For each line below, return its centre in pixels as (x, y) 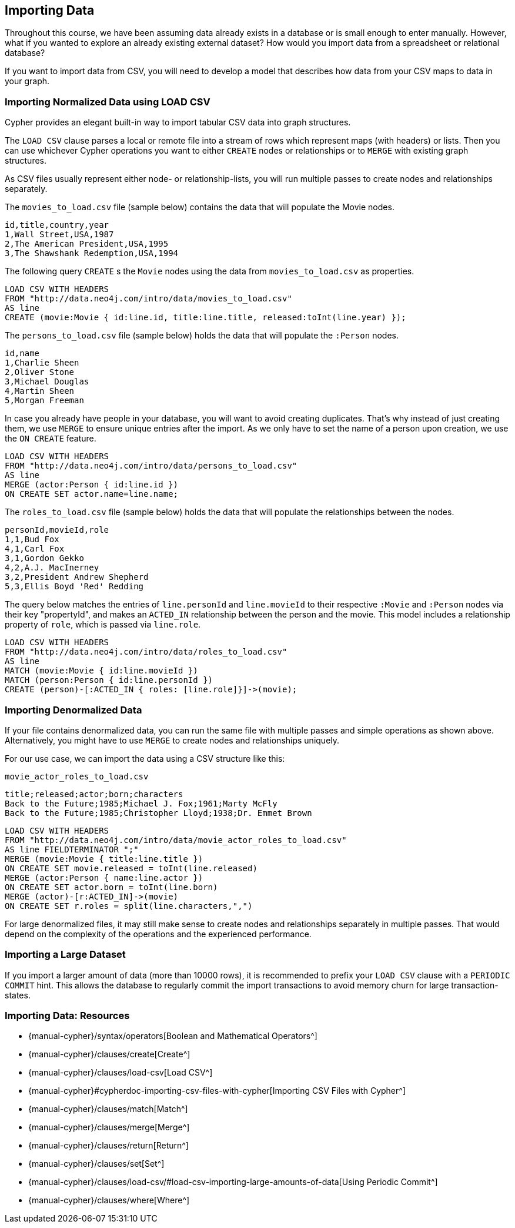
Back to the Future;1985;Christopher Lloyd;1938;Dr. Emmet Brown (158, 813)
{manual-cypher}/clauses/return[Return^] (108, 1146)
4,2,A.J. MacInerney (52, 568)
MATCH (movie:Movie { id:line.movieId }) (101, 671)
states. (18, 995)
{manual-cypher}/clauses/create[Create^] (109, 1054)
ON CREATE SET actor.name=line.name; (92, 494)
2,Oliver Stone (40, 372)
